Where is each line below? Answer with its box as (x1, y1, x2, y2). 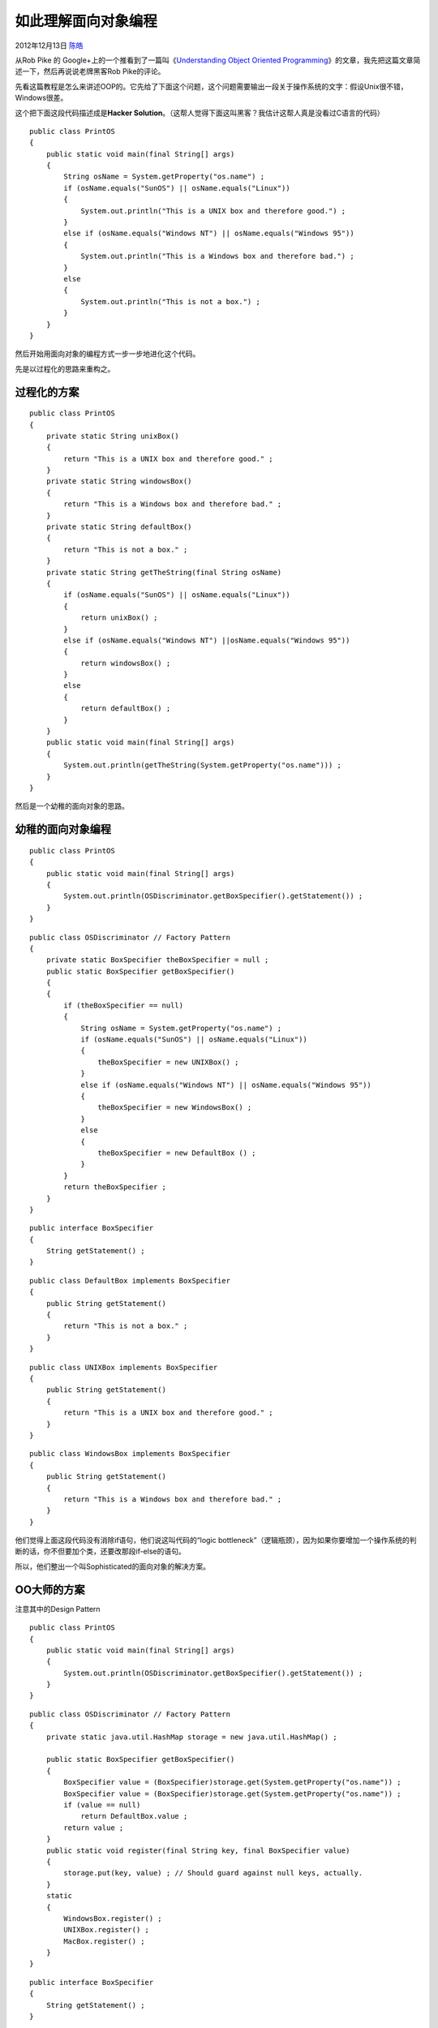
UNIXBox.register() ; (63, 1925, 150, 1935)
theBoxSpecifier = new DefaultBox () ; (97, 1148, 256, 1158)
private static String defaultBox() (45, 522, 192, 531)
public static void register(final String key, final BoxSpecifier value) (45, 1845, 350, 1855)
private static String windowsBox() (45, 477, 192, 486)
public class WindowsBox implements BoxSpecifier (29, 1449, 231, 1459)
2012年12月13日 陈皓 (15, 41, 84, 50)
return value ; (63, 1823, 124, 1833)
